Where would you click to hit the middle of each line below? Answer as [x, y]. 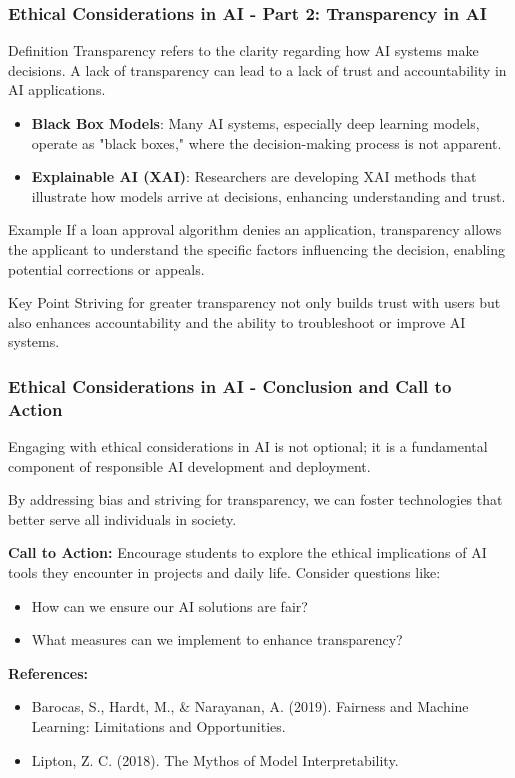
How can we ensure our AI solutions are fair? [169, 605]
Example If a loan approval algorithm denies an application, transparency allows [255, 229]
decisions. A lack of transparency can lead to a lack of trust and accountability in [257, 69]
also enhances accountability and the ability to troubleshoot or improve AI [237, 321]
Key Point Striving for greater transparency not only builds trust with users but [254, 302]
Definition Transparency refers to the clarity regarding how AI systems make [243, 50]
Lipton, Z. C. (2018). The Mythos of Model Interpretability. [215, 759]
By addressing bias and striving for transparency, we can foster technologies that [255, 499]
